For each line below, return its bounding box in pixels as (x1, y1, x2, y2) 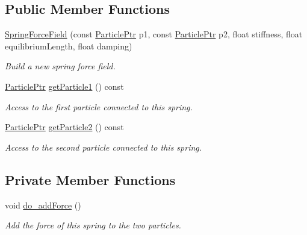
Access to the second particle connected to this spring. (5, 140, 202, 153)
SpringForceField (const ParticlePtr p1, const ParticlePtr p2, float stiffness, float (5, 28, 303, 40)
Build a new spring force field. (5, 60, 116, 72)
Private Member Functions (5, 170, 176, 189)
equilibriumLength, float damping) (5, 39, 132, 52)
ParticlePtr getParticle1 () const (5, 80, 124, 92)
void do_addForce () (5, 198, 81, 211)
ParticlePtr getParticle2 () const (5, 121, 124, 133)
